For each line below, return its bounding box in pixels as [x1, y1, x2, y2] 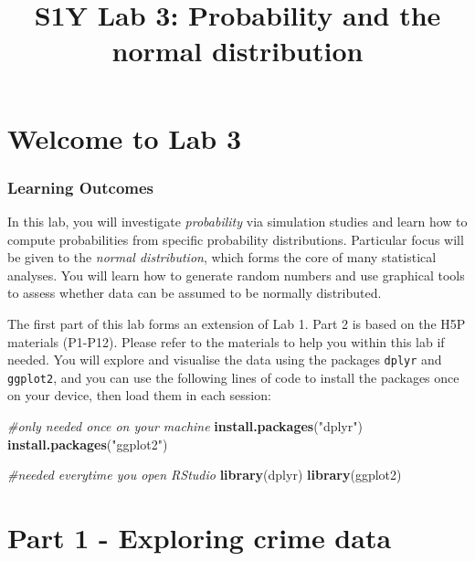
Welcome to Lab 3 [7, 119, 242, 156]
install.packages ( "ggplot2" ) [7, 434, 168, 453]
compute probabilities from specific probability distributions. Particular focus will [7, 229, 464, 249]
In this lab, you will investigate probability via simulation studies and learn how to [7, 211, 468, 230]
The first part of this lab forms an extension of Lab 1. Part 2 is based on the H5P [7, 313, 466, 333]
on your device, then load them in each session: [7, 386, 271, 405]
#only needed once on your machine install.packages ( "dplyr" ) [7, 417, 363, 436]
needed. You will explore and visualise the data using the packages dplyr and [7, 350, 442, 369]
